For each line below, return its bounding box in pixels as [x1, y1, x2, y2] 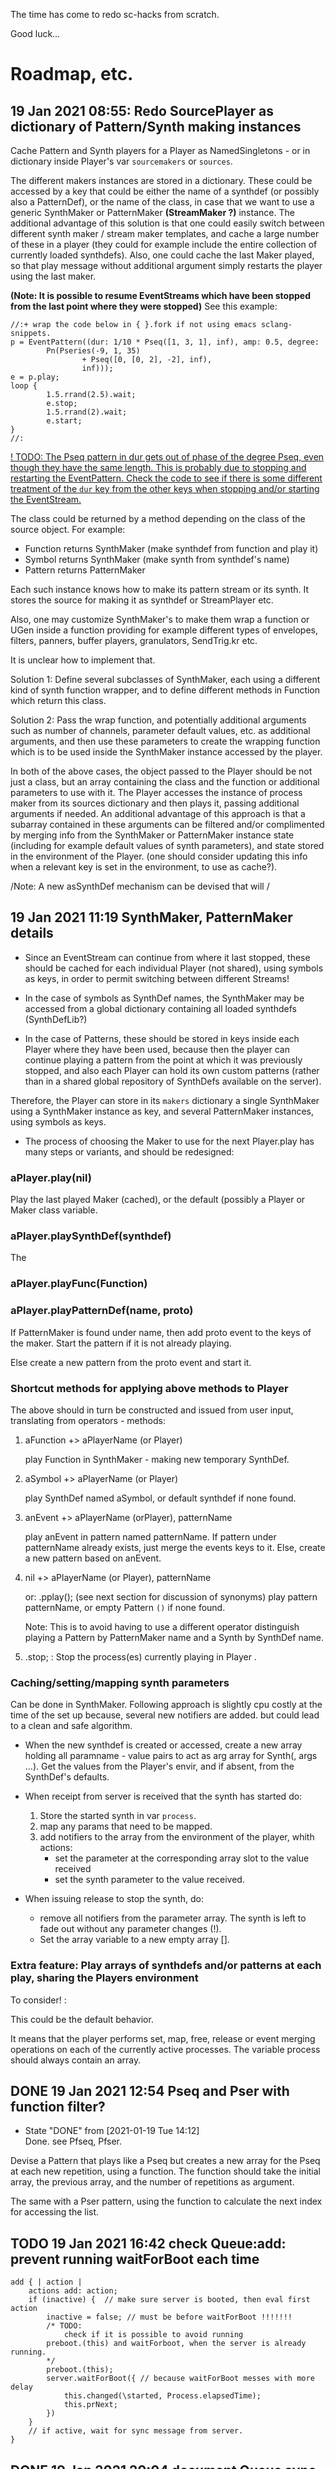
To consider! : [10, 1994, 67, 2006]
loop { [10, 381, 38, 391]
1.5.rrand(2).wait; [46, 407, 128, 417]
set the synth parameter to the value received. [54, 1874, 245, 1886]
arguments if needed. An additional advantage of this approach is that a [10, 808, 306, 819]
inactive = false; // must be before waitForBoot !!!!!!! [46, 2312, 293, 2323]
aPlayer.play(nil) [10, 1170, 92, 1184]
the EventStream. [10, 494, 82, 505]
